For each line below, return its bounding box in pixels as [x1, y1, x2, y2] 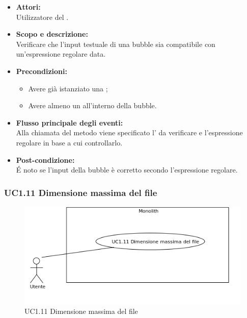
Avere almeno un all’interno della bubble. [28, 100, 157, 111]
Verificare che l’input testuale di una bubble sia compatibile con [16, 38, 215, 49]
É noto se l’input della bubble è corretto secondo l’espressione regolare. [16, 164, 238, 175]
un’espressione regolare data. [16, 48, 106, 59]
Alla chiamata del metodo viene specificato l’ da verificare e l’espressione [16, 127, 243, 138]
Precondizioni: [16, 65, 67, 76]
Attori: [16, 2, 41, 12]
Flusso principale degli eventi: [16, 117, 123, 128]
